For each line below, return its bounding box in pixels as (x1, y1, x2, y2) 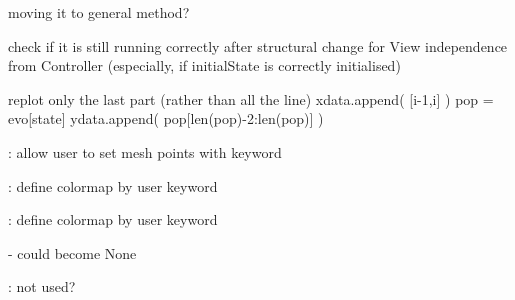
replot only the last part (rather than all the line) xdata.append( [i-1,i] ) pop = (8, 88, 494, 109)
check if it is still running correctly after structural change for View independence (8, 35, 508, 56)
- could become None (8, 242, 137, 263)
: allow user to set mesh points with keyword (8, 141, 282, 162)
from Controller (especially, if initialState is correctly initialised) (8, 55, 401, 76)
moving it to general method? (8, 2, 190, 22)
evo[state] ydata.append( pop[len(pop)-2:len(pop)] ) (8, 108, 324, 129)
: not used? (8, 276, 76, 297)
